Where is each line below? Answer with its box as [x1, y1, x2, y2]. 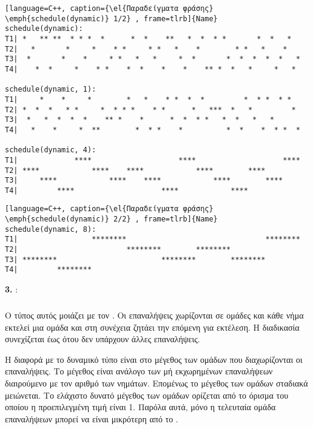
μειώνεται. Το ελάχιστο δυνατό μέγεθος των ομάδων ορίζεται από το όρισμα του [5, 388, 289, 401]
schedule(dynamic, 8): [5, 225, 96, 234]
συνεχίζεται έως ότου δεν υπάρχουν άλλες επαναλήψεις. [5, 333, 200, 345]
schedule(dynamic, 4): [5, 146, 96, 155]
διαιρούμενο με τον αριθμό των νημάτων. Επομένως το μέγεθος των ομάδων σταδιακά [5, 377, 308, 389]
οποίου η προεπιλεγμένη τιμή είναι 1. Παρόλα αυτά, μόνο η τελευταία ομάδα [5, 400, 276, 413]
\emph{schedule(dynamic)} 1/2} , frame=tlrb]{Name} [5, 14, 218, 23]
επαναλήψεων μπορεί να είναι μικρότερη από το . [5, 412, 178, 425]
